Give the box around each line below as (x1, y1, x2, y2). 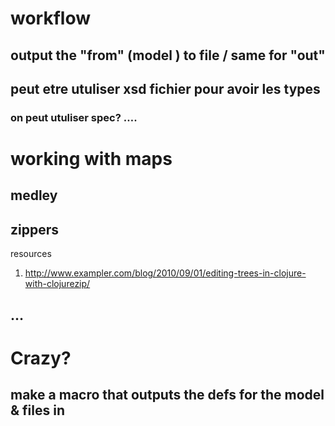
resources (10, 248, 52, 260)
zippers (10, 221, 60, 238)
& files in (10, 402, 66, 419)
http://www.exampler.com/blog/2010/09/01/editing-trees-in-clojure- (24, 267, 307, 279)
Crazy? (10, 347, 72, 369)
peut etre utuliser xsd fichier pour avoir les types (10, 80, 321, 97)
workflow (10, 7, 91, 30)
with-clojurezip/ (24, 278, 91, 290)
